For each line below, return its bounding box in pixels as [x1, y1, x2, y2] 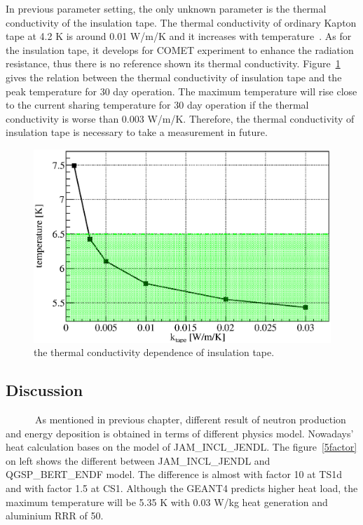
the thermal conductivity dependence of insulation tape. [34, 345, 275, 360]
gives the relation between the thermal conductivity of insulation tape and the [6, 69, 342, 84]
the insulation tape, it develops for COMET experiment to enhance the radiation [6, 42, 354, 57]
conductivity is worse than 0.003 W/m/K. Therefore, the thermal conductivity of [6, 111, 355, 125]
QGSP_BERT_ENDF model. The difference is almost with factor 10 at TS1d [6, 467, 343, 482]
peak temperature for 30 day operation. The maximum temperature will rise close [6, 83, 357, 98]
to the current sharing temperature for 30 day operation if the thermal [6, 97, 309, 112]
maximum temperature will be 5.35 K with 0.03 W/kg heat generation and [6, 494, 328, 509]
